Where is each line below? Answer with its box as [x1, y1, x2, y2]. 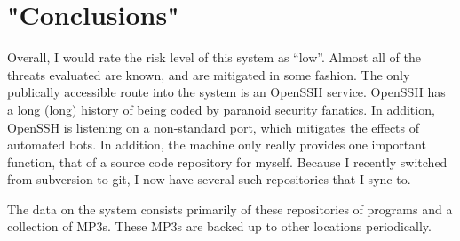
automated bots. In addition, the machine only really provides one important [7, 135, 427, 154]
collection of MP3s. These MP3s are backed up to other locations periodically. [7, 217, 432, 236]
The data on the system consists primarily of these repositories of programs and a [7, 199, 453, 218]
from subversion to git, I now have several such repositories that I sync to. [7, 170, 411, 189]
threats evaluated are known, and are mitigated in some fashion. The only [7, 65, 410, 84]
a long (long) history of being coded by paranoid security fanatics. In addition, [7, 100, 435, 118]
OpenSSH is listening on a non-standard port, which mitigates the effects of [7, 117, 420, 136]
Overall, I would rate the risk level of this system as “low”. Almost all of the [7, 48, 422, 67]
